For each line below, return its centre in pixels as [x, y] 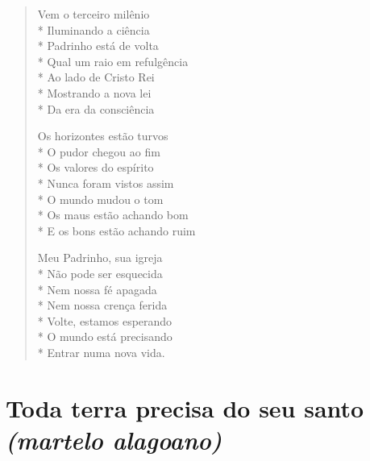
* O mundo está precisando [105, 336]
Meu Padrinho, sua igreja [100, 257]
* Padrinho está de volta [98, 46]
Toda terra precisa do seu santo [185, 407]
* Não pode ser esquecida [100, 273]
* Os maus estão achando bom [113, 215]
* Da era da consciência [96, 108]
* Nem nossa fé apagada [97, 289]
